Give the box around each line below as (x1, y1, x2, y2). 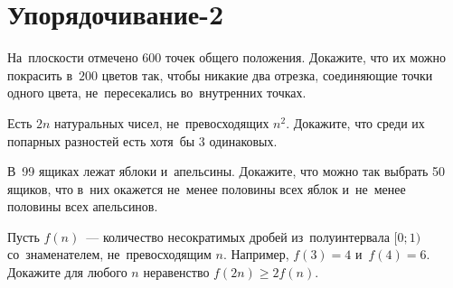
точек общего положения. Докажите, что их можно (165, 48, 446, 67)
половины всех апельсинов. (7, 197, 158, 216)
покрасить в (7, 65, 72, 84)
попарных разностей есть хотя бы (7, 131, 195, 150)
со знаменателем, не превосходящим (7, 245, 212, 264)
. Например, (222, 245, 289, 264)
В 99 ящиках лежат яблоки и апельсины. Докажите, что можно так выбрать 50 (7, 162, 446, 181)
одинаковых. (209, 131, 278, 150)
